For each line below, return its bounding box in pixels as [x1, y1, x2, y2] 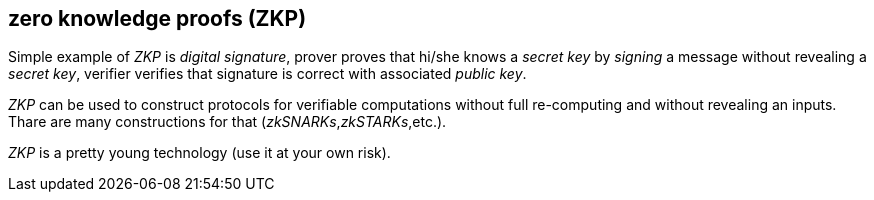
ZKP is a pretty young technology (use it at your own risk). [8, 144, 391, 162]
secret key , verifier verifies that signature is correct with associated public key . [8, 65, 527, 83]
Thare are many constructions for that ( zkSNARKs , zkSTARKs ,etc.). [8, 113, 447, 131]
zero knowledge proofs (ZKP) [8, 6, 307, 31]
